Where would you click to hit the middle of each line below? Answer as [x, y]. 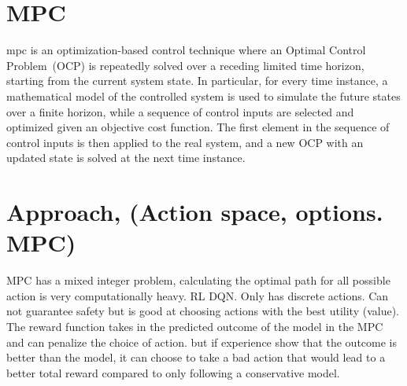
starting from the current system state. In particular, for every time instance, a [197, 81]
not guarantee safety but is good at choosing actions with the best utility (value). [203, 311]
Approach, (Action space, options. [195, 212]
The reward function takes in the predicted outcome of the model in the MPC [195, 326]
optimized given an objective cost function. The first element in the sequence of [198, 127]
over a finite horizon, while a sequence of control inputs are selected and [180, 111]
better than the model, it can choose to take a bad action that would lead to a [196, 357]
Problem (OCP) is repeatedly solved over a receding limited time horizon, [185, 65]
